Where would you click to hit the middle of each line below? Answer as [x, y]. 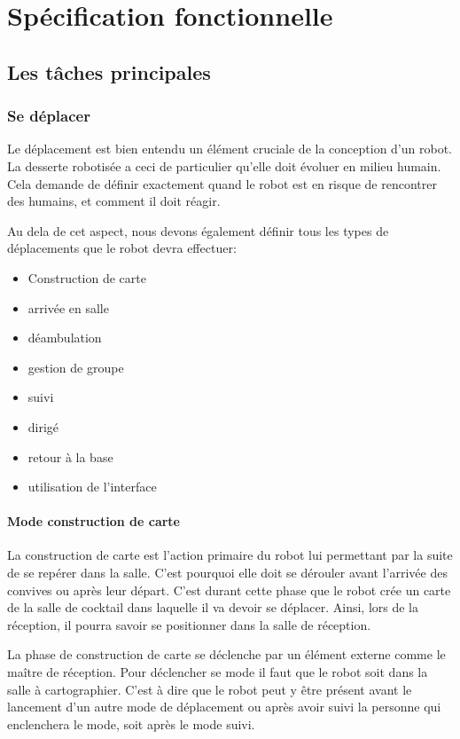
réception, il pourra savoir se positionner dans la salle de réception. [189, 624]
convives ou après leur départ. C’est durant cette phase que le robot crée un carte [229, 590]
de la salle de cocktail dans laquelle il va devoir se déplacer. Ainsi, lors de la [213, 607]
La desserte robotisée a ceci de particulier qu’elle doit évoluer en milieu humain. [224, 165]
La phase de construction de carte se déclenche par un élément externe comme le [226, 654]
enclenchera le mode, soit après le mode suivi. [131, 723]
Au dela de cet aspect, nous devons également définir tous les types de [198, 230]
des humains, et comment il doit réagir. [114, 201]
